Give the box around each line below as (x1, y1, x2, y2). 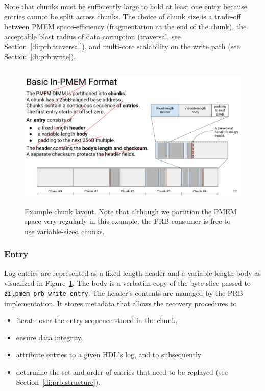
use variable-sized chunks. (25, 225, 105, 236)
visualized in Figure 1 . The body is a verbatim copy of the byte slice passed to (4, 278, 251, 288)
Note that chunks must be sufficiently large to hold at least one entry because (4, 1, 248, 11)
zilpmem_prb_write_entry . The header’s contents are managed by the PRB (4, 287, 243, 298)
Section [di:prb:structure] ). (16, 376, 101, 387)
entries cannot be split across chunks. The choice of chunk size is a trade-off (4, 11, 241, 21)
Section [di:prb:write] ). (4, 51, 76, 61)
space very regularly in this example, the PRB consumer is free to (25, 216, 231, 226)
